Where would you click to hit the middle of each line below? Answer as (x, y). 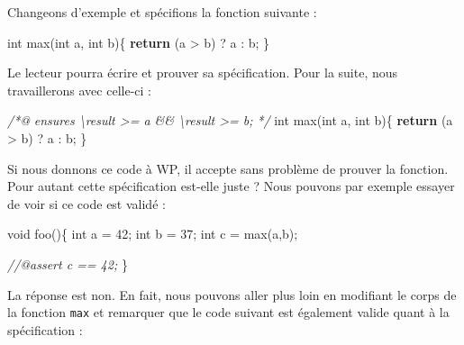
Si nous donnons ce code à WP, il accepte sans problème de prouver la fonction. (228, 168)
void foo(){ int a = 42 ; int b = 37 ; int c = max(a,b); (153, 234)
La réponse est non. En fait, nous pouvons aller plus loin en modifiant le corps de (232, 294)
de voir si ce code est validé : (86, 203)
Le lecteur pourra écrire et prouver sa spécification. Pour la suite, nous (203, 73)
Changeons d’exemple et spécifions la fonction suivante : (162, 12)
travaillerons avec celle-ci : (79, 90)
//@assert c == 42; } (68, 263)
